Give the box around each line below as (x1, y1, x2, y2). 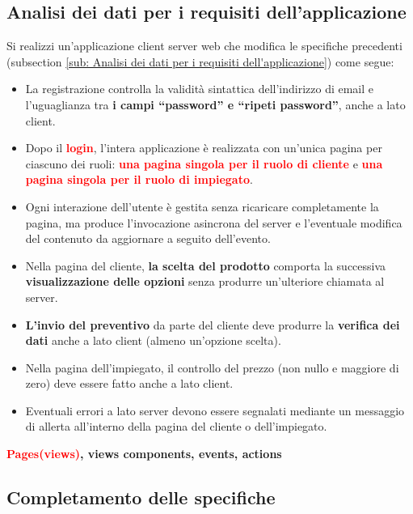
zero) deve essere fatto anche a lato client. (25, 375, 234, 392)
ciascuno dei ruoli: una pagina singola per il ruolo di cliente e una (25, 155, 383, 172)
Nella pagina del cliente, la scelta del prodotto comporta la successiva (25, 257, 386, 274)
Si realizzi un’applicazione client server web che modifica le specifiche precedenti (6, 37, 402, 54)
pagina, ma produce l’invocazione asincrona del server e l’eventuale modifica (25, 214, 402, 231)
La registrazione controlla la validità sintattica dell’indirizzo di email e (25, 80, 374, 97)
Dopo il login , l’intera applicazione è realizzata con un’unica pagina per (25, 139, 382, 156)
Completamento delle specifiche (6, 485, 276, 510)
